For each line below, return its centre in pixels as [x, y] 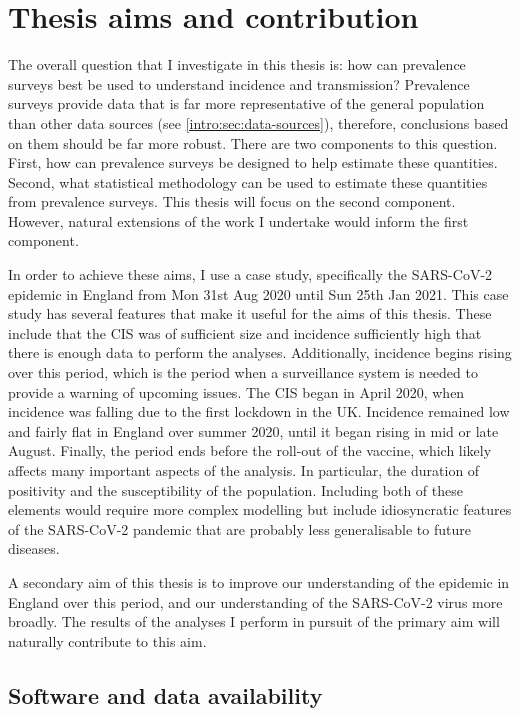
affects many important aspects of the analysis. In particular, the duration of [244, 470]
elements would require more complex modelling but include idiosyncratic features [260, 509]
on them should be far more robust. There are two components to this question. [253, 142]
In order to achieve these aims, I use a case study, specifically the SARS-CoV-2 [250, 274]
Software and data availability [165, 694]
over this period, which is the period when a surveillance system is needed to [243, 372]
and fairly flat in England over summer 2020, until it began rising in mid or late [253, 430]
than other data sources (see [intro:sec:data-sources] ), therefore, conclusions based [258, 122]
